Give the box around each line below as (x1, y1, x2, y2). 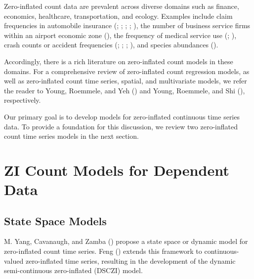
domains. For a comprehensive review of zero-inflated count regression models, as (4, 66, 250, 76)
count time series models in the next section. (4, 131, 139, 141)
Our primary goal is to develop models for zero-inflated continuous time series (4, 111, 240, 121)
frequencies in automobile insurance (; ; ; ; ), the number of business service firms (4, 20, 251, 31)
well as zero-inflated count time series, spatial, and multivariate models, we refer (4, 76, 247, 86)
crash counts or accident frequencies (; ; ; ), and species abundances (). (4, 40, 218, 50)
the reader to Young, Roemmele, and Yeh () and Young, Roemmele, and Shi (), (4, 85, 245, 95)
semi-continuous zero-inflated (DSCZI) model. (4, 265, 143, 276)
